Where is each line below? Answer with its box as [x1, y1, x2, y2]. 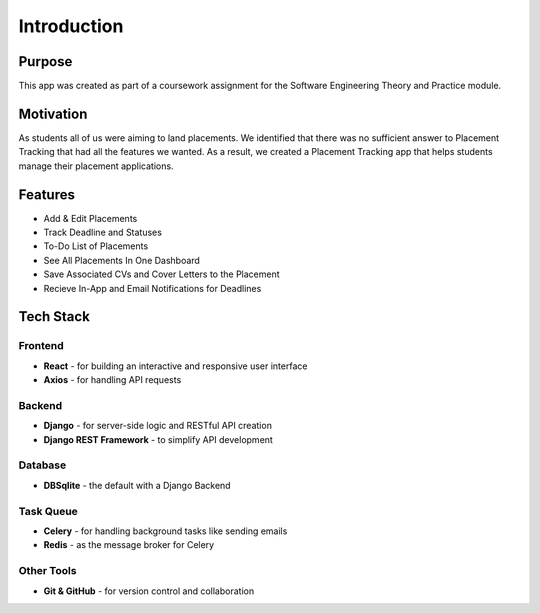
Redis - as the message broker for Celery [43, 539, 215, 551]
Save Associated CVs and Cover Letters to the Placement [43, 268, 280, 280]
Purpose [18, 53, 73, 70]
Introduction [18, 15, 124, 37]
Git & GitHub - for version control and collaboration [43, 585, 255, 597]
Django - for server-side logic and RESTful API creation [43, 420, 272, 432]
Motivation [18, 105, 88, 122]
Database [18, 458, 67, 472]
